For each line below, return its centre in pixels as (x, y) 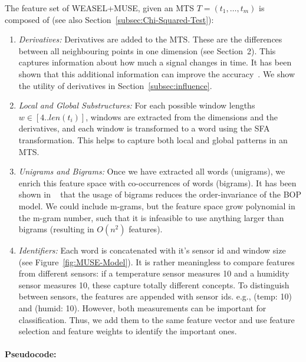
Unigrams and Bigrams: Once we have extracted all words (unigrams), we (152, 171)
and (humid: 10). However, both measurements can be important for (142, 308)
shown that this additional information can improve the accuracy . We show (157, 73)
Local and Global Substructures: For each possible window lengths (137, 105)
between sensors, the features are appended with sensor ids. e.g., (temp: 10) (155, 296)
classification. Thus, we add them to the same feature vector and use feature (157, 319)
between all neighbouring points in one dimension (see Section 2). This (147, 50)
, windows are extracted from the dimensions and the (182, 116)
